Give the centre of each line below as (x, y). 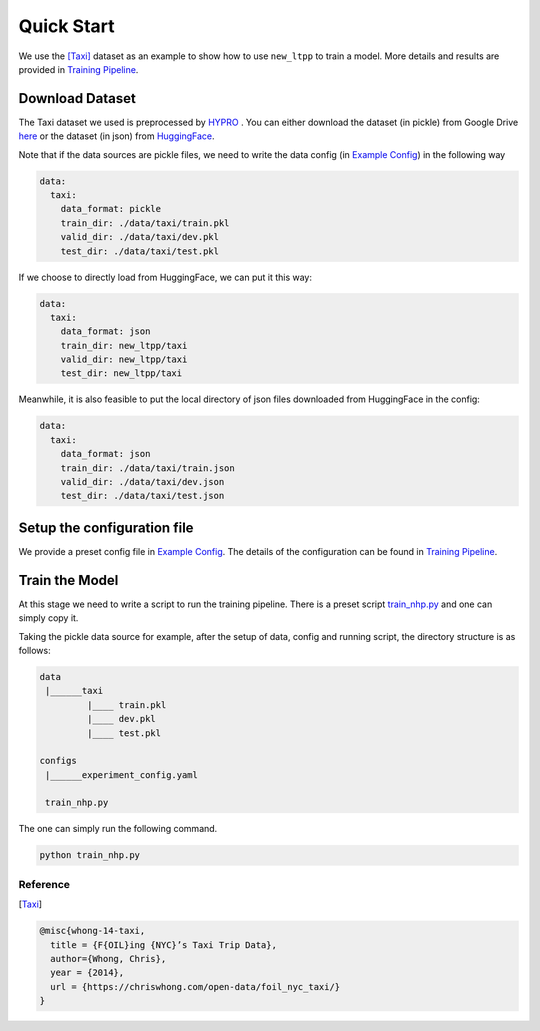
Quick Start (66, 26)
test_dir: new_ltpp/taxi (121, 373)
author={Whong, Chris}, (108, 958)
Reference (44, 884)
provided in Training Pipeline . (78, 69)
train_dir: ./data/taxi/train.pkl (145, 223)
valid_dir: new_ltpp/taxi (124, 359)
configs (58, 761)
